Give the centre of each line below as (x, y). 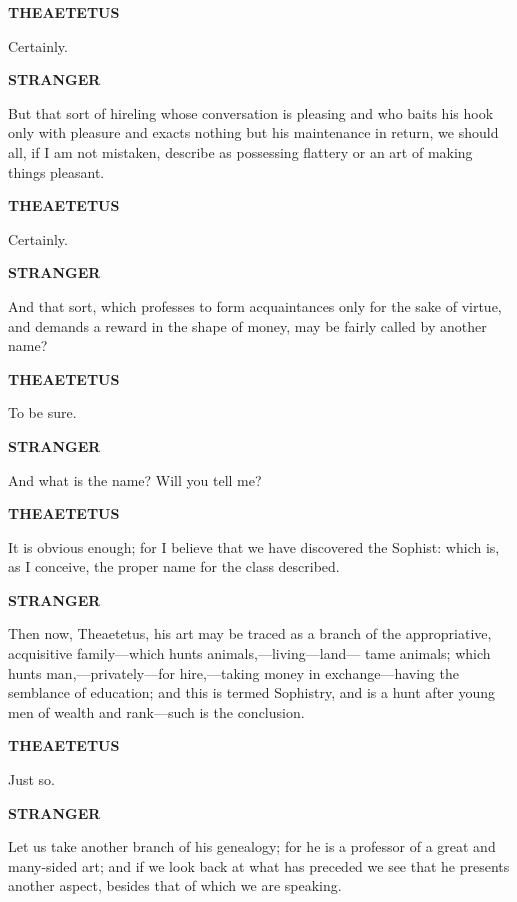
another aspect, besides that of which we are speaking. (175, 885)
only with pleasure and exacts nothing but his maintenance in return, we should (253, 132)
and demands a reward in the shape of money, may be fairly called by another (247, 325)
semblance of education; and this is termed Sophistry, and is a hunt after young (252, 692)
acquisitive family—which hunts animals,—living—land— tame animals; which (249, 653)
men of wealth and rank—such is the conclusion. (156, 711)
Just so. (32, 779)
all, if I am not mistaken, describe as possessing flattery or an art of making (240, 151)
